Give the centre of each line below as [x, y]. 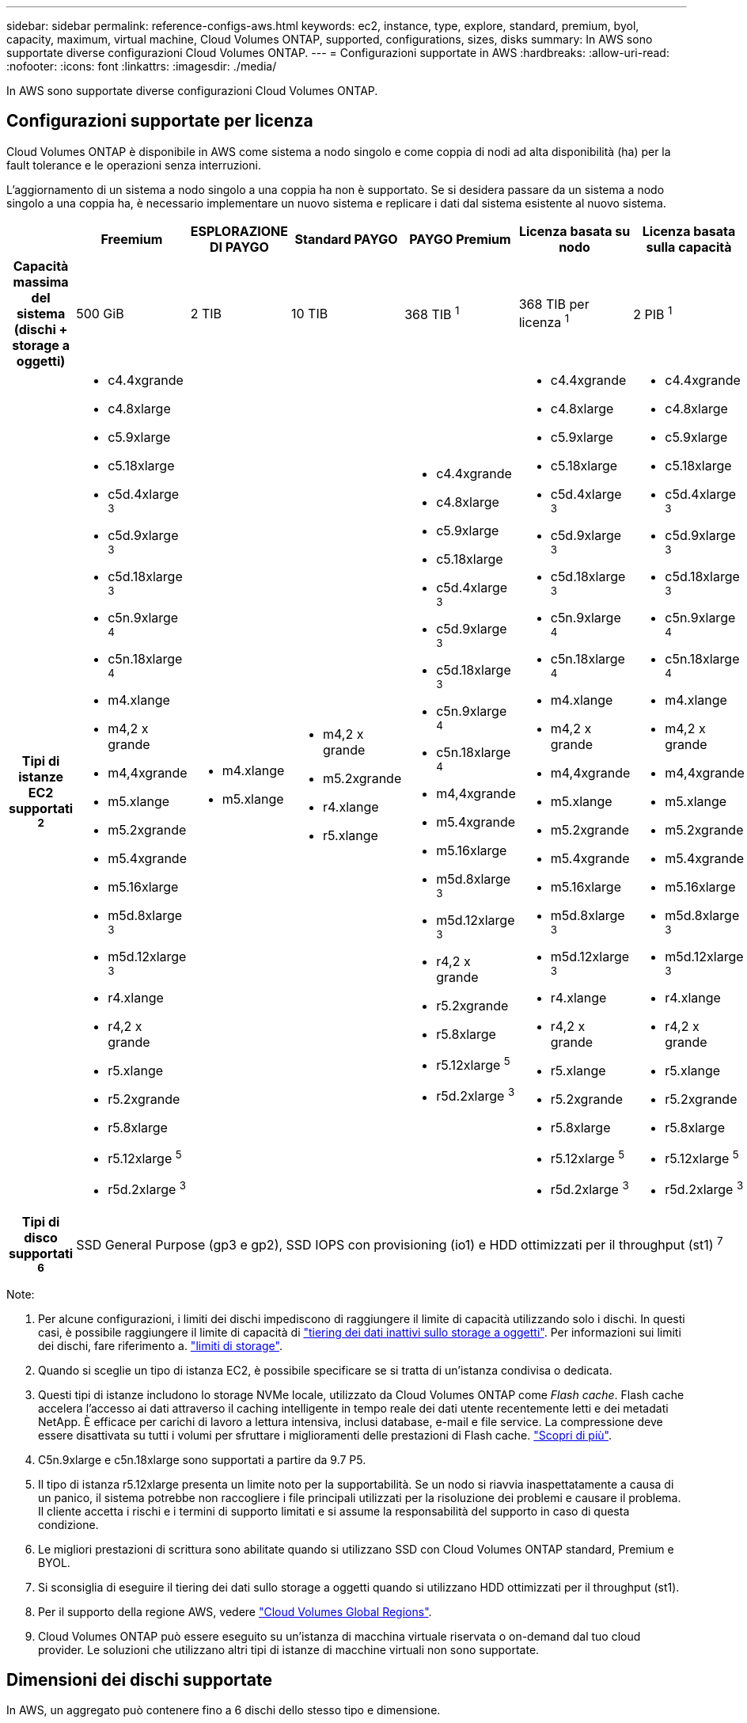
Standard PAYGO [346, 239]
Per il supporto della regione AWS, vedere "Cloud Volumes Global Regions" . [235, 1611]
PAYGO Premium [460, 239]
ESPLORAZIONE [239, 231]
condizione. [68, 1524]
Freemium [132, 239]
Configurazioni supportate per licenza [160, 121]
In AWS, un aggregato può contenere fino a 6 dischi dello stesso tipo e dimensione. [224, 1710]
